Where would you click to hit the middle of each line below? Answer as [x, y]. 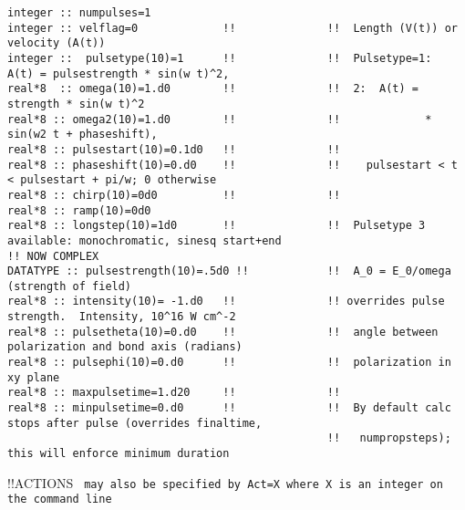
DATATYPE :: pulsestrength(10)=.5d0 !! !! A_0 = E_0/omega [229, 271]
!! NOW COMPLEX [53, 256]
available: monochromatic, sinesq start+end [145, 240]
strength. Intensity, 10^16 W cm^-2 [122, 317]
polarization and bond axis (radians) [125, 347]
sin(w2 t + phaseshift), [83, 135]
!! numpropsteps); [389, 438]
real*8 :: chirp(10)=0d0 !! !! [174, 195]
